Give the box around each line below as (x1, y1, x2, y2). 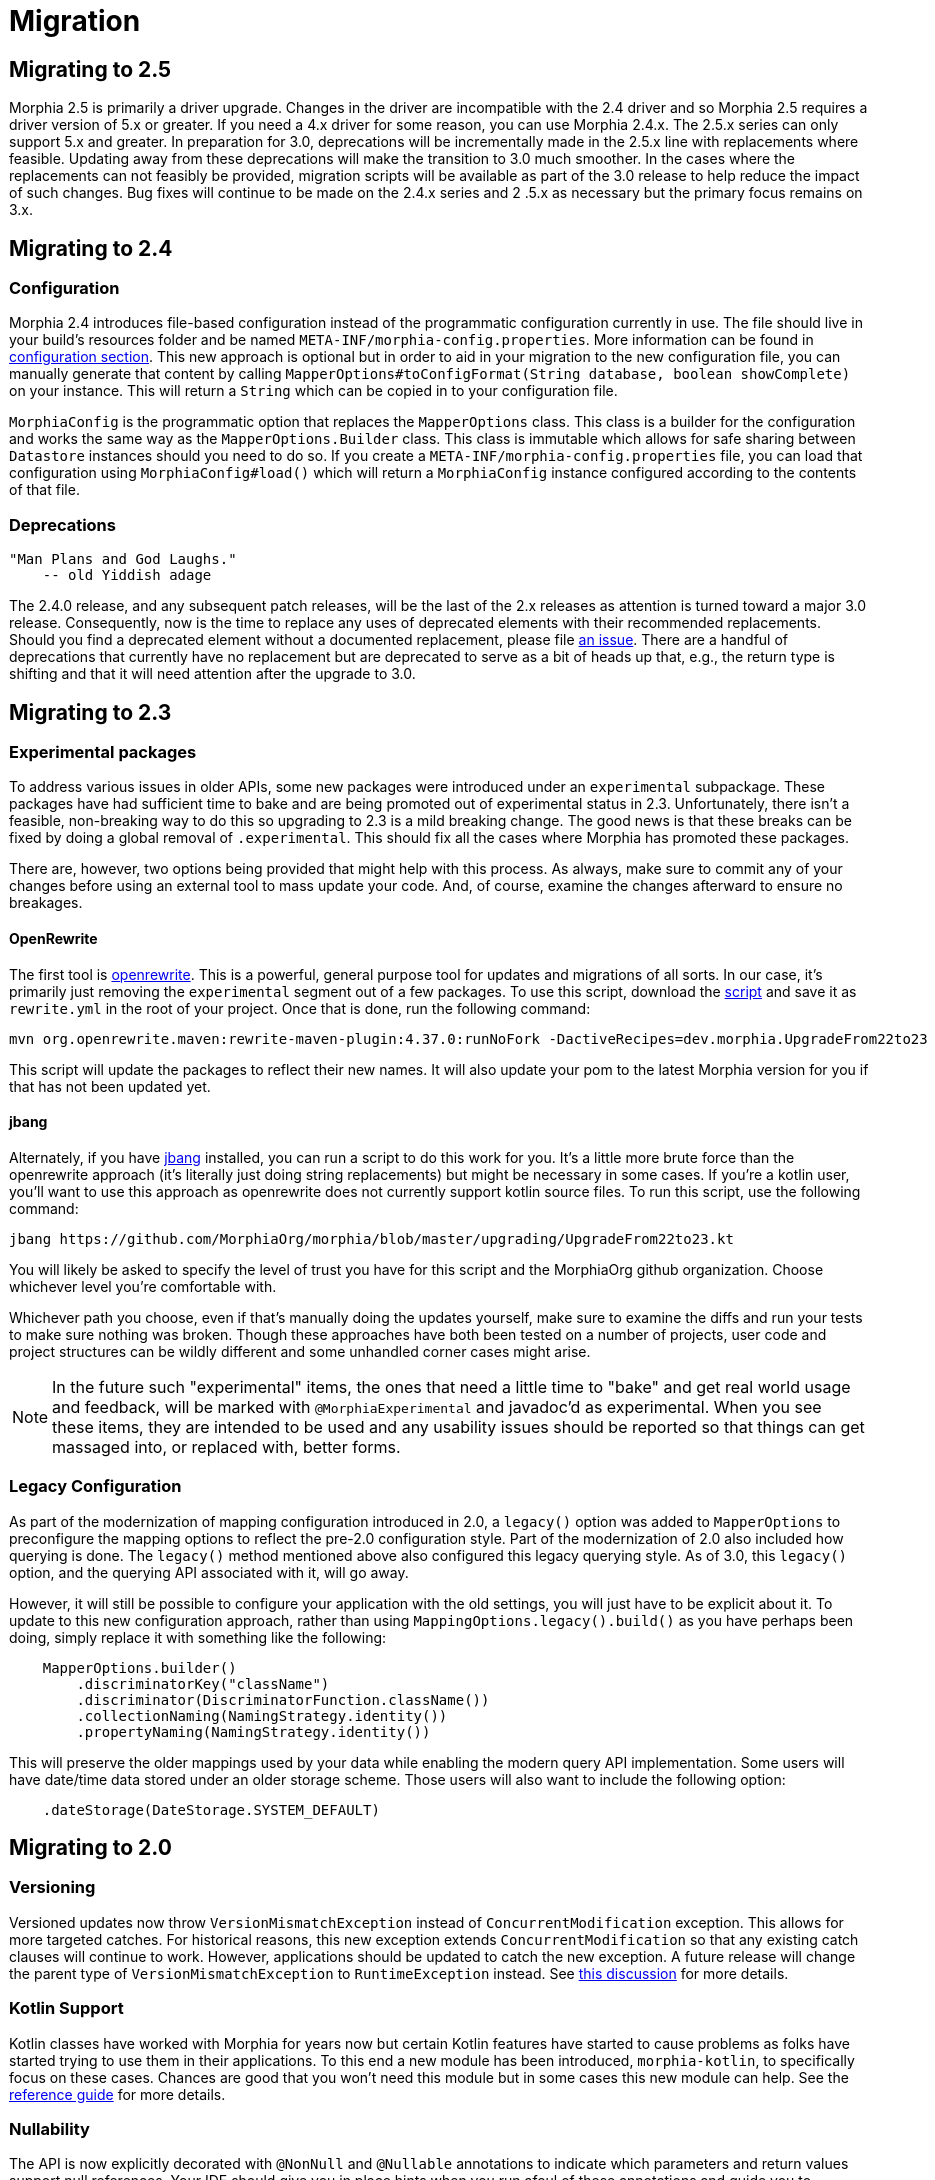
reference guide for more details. (9, 2085, 226, 2103)
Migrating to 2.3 (9, 699, 172, 725)
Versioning (9, 1877, 96, 1898)
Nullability (9, 2118, 90, 2139)
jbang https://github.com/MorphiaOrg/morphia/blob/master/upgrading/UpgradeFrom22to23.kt (9, 1230, 734, 1247)
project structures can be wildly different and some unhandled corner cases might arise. (9, 1342, 591, 1360)
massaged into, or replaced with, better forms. (52, 1436, 401, 1457)
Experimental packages (9, 741, 197, 762)
